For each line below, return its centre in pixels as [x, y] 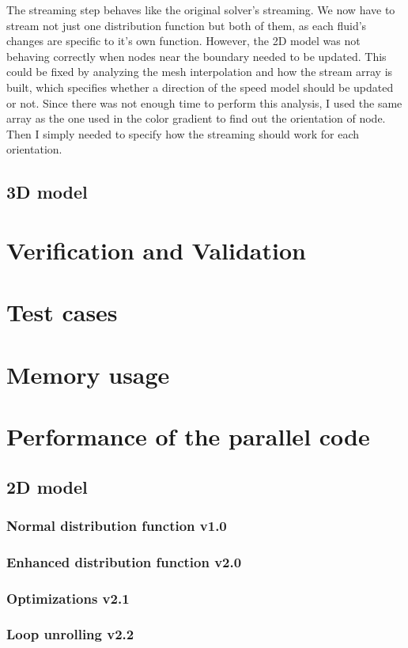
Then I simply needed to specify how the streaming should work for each [183, 133]
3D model [47, 192]
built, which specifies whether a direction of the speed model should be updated [200, 87]
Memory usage [88, 374]
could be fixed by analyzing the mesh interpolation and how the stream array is [200, 72]
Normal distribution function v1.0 [117, 525]
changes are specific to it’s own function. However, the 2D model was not [183, 41]
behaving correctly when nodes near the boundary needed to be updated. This [196, 56]
